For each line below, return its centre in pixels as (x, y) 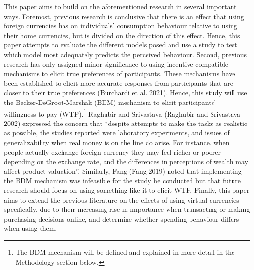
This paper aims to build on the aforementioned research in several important (120, 6)
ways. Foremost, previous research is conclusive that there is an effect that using (124, 16)
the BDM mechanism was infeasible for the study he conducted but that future (122, 180)
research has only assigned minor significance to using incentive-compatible (116, 64)
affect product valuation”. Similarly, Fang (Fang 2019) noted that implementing (123, 171)
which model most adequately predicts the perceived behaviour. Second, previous (126, 54)
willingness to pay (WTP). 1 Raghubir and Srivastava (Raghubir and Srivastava (122, 113)
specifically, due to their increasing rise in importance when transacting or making (127, 209)
